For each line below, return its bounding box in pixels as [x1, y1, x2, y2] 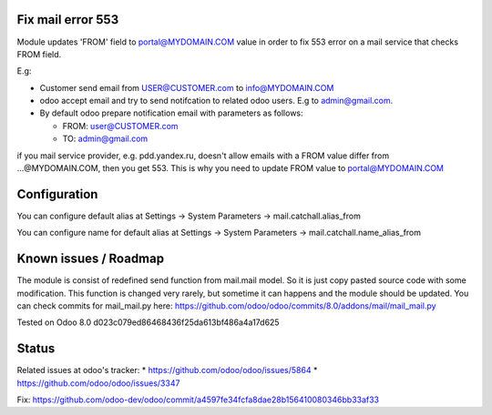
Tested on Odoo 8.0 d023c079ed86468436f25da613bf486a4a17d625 [16, 317, 280, 328]
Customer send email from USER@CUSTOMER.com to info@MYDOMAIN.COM [39, 82, 334, 93]
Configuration [16, 187, 98, 202]
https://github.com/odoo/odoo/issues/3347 [16, 378, 180, 389]
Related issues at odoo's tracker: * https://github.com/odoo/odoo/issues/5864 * [16, 365, 318, 376]
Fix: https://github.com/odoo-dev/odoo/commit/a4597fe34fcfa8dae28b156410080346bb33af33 [16, 394, 380, 405]
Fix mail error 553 [16, 12, 119, 27]
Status [16, 341, 56, 357]
